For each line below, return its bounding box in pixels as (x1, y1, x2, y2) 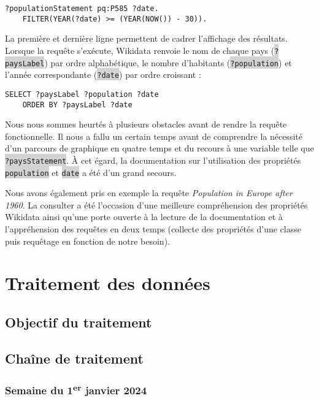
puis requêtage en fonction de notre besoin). (5, 234, 170, 247)
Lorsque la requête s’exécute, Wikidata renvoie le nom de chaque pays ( (5, 44, 275, 56)
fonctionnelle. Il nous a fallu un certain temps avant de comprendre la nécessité (5, 129, 302, 142)
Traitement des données (5, 270, 210, 296)
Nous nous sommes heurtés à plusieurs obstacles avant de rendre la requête (5, 118, 287, 131)
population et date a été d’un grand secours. (5, 166, 177, 178)
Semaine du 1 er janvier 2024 (5, 381, 147, 398)
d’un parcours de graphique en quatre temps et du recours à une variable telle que (5, 142, 314, 155)
